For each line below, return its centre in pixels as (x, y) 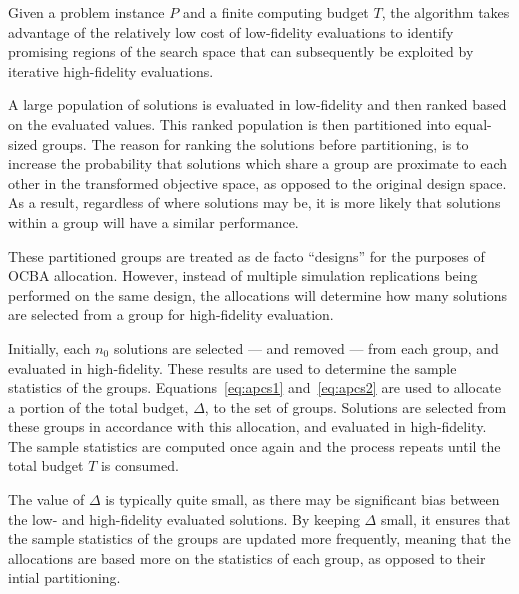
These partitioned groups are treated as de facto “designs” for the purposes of (246, 255)
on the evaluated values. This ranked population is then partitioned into (229, 123)
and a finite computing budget (275, 12)
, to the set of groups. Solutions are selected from (355, 406)
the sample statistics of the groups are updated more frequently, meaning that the (259, 538)
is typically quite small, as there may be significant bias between (302, 499)
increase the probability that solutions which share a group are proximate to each (258, 163)
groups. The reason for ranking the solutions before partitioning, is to (255, 143)
